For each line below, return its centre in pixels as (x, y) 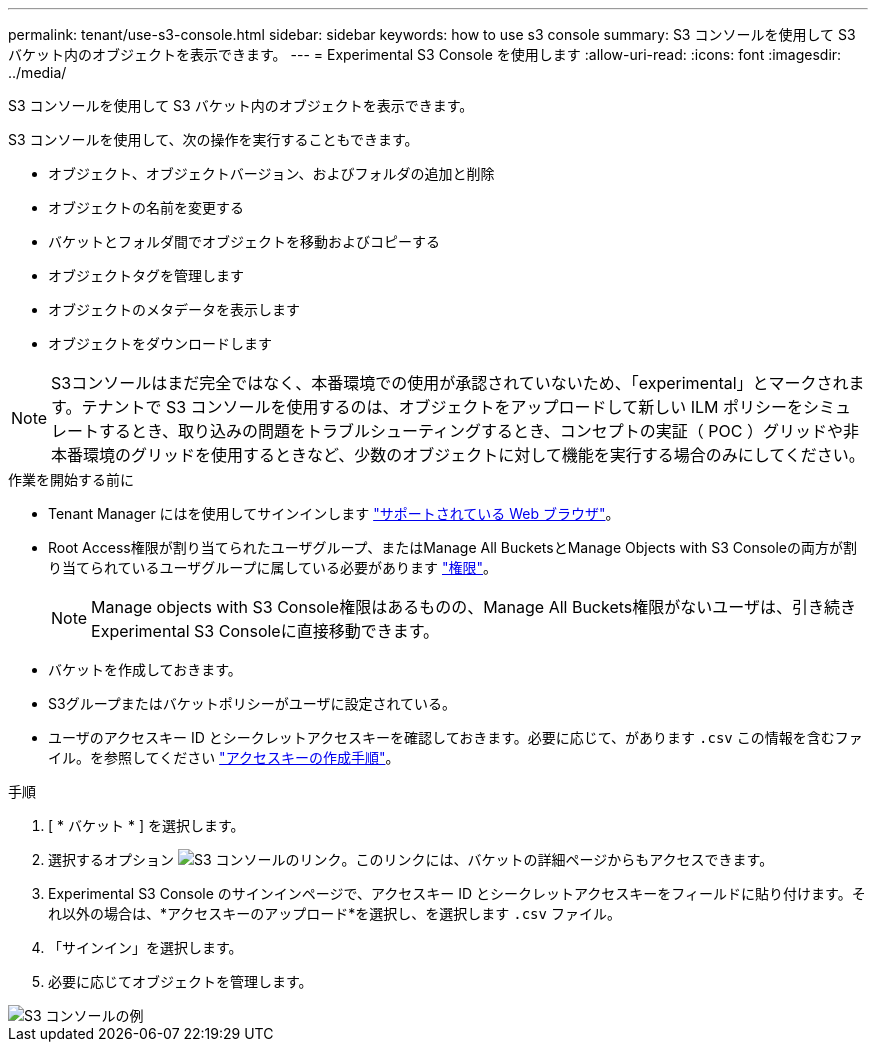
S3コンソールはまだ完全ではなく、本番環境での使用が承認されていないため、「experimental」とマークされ (450, 383)
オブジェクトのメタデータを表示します (174, 309)
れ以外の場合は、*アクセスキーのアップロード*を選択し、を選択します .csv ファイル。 (334, 913)
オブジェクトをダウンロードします (160, 343)
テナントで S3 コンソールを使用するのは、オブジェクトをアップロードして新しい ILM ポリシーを (442, 407)
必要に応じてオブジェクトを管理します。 (180, 981)
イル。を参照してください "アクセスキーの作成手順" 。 (224, 757)
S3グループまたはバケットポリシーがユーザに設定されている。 (252, 703)
